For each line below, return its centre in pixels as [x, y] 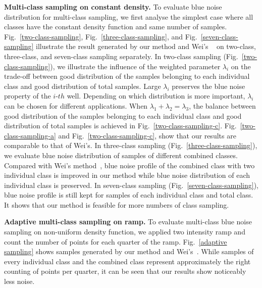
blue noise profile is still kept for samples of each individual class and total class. [129, 195]
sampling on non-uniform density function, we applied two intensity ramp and [125, 232]
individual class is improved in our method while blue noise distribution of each [127, 175]
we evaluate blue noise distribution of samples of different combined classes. [121, 155]
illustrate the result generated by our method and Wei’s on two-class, [146, 46]
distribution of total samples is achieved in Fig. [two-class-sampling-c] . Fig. [120, 126]
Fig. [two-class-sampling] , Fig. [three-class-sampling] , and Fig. [101, 36]
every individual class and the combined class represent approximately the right [127, 261]
